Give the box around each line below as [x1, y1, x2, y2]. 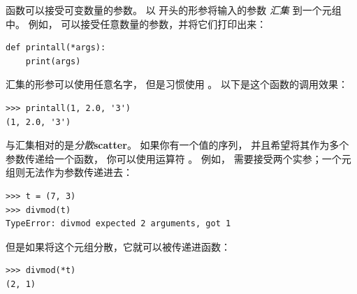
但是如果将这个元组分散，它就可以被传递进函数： [6, 239, 231, 253]
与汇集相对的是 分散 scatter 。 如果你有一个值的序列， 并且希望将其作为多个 [6, 138, 349, 152]
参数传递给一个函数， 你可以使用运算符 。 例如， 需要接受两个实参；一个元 [6, 151, 351, 166]
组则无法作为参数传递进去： [6, 165, 133, 179]
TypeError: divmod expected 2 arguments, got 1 [6, 219, 231, 229]
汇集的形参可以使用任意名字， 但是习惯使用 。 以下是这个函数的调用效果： [6, 77, 348, 91]
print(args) [25, 56, 81, 66]
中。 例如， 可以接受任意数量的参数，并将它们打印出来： [6, 16, 267, 31]
